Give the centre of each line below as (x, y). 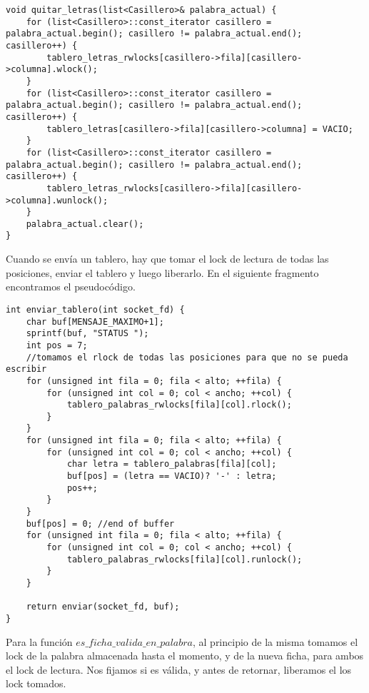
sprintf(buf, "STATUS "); (87, 334)
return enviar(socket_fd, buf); (103, 607)
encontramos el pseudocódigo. (71, 287)
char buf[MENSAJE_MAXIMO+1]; (95, 322)
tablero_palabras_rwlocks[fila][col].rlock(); (179, 405)
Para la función (39, 641)
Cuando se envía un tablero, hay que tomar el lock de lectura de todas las (167, 259)
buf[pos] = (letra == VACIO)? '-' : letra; (172, 476)
